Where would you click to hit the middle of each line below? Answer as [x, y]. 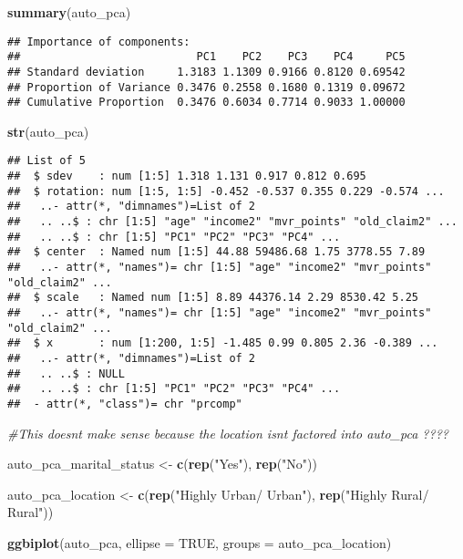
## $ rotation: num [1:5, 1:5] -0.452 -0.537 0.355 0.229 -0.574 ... [226, 191]
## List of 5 [46, 161]
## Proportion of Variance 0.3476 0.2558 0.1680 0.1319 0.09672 [206, 87]
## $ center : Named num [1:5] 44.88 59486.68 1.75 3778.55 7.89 [216, 252]
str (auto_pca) [48, 131]
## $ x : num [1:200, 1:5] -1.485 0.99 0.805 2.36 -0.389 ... [223, 343]
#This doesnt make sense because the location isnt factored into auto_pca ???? [228, 433]
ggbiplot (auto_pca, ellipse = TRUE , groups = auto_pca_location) [200, 543]
